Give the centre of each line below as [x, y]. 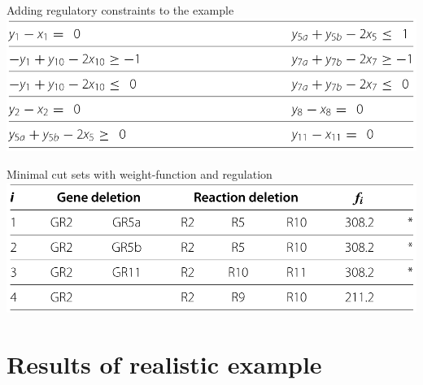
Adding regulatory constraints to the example [120, 10]
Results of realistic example [164, 364]
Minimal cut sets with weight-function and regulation [140, 173]
